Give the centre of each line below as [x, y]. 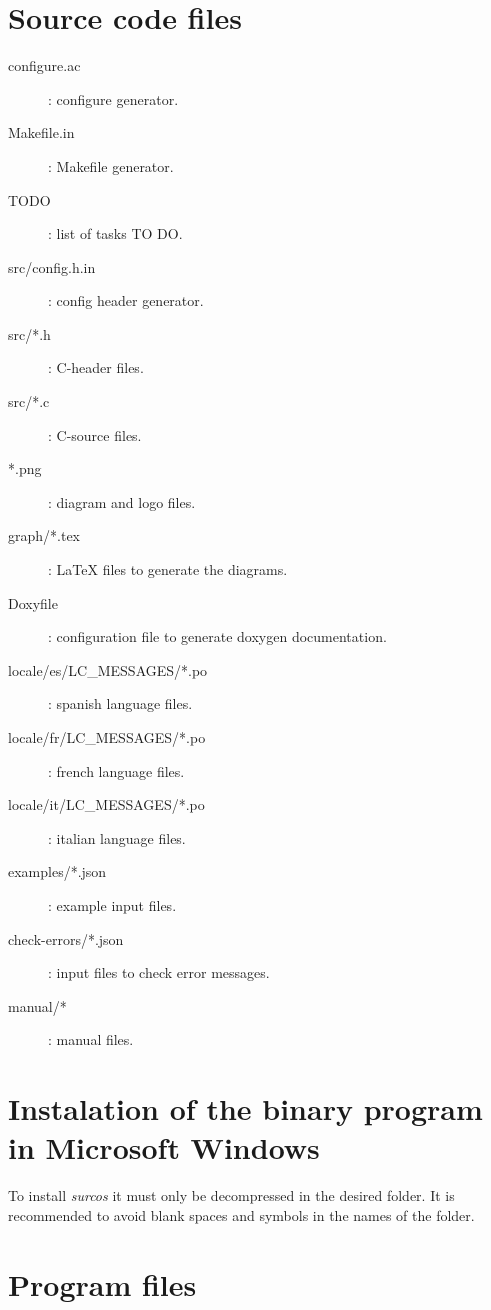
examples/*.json [57, 871]
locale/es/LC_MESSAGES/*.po [108, 669]
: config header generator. [126, 300]
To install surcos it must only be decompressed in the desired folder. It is [231, 1195]
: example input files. [112, 904]
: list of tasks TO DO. [115, 233]
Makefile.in [41, 132]
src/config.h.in [52, 266]
